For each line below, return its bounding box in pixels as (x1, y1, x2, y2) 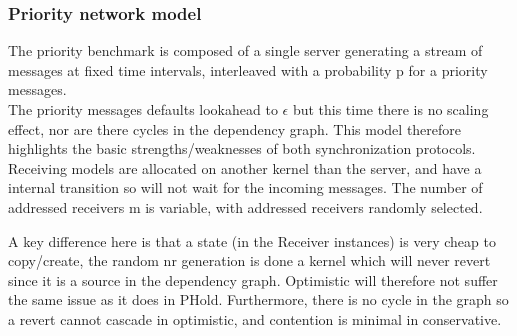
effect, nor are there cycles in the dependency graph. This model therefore (8, 118, 462, 139)
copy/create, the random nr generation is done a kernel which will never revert (8, 250, 491, 271)
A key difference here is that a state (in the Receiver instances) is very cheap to (8, 230, 496, 251)
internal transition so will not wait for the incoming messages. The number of (8, 177, 483, 198)
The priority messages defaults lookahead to (8, 99, 278, 119)
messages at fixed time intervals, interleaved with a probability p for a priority (8, 59, 488, 80)
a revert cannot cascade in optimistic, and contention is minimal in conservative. (8, 308, 502, 329)
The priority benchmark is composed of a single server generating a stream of (8, 40, 483, 61)
